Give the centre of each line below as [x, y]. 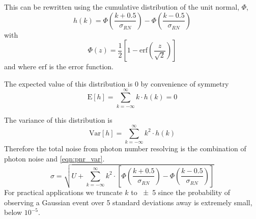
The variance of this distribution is [58, 119]
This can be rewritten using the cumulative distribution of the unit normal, [122, 7]
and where [20, 66]
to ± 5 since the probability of [181, 192]
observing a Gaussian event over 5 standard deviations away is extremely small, [128, 202]
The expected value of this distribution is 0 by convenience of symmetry [117, 83]
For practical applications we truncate [63, 192]
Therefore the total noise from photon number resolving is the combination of [125, 148]
